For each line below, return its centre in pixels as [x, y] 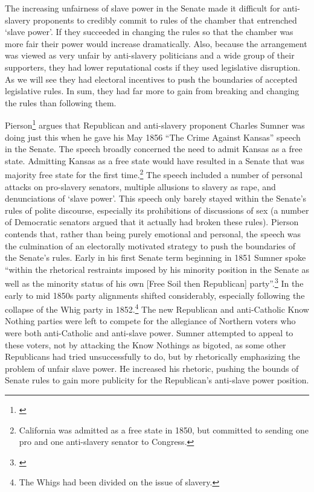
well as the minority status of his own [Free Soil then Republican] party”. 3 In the [154, 283]
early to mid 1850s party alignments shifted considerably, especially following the [155, 295]
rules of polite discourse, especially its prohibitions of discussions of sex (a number [157, 210]
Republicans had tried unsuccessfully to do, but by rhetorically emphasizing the [152, 356]
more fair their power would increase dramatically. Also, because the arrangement [156, 43]
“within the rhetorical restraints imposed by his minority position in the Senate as [157, 269]
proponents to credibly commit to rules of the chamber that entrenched [165, 20]
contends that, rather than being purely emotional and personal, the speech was [153, 234]
